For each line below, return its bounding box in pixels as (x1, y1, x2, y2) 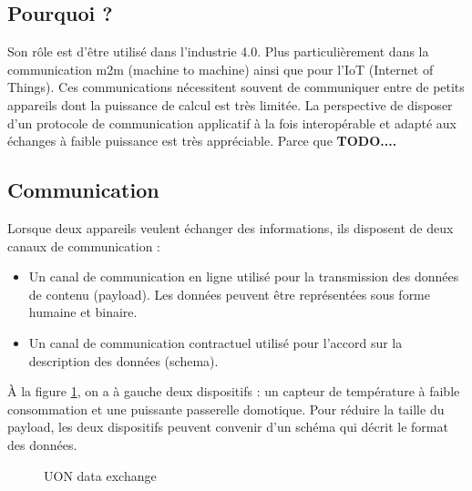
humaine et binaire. (28, 302, 138, 322)
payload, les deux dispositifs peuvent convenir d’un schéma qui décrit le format (7, 417, 448, 436)
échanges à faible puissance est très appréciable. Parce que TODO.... (7, 131, 397, 150)
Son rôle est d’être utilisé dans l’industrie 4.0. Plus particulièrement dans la (7, 42, 429, 61)
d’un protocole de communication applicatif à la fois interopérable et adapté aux (7, 113, 457, 132)
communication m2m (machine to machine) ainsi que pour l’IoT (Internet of (7, 59, 434, 78)
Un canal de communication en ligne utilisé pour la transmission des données (28, 267, 459, 286)
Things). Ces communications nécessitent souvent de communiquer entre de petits (7, 77, 465, 97)
